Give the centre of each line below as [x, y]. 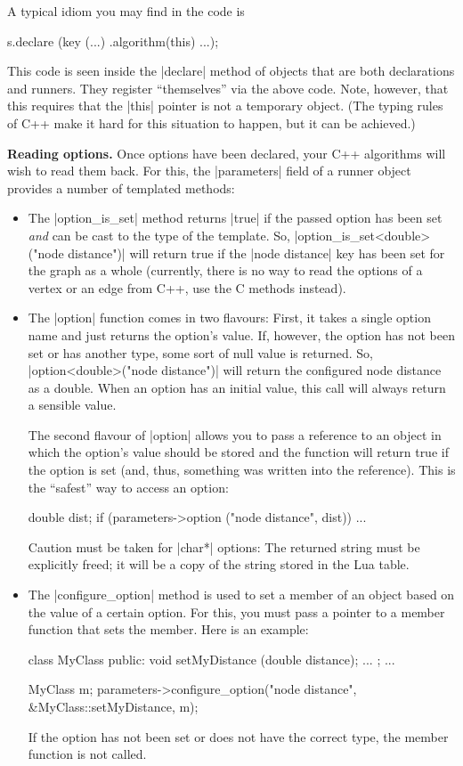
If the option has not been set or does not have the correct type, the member [238, 736]
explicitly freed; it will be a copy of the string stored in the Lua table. [219, 564]
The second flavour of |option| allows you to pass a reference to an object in [235, 434]
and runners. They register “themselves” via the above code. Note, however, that [228, 88]
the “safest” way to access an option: [128, 487]
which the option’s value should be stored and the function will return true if [238, 452]
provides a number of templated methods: [121, 187]
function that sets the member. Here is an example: [168, 629]
